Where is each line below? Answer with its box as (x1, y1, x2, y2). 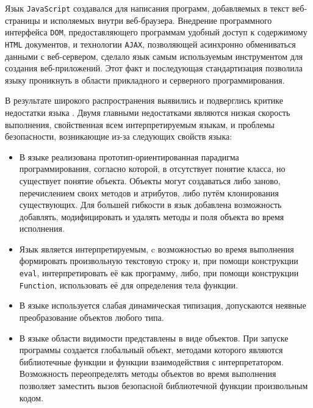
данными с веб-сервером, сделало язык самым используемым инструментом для (5, 49, 303, 62)
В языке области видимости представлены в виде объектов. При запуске (19, 331, 289, 344)
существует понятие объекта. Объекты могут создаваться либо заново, (19, 174, 281, 187)
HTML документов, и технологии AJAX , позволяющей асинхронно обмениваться (5, 37, 296, 50)
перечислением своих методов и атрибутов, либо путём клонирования (19, 186, 279, 199)
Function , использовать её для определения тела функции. (19, 278, 238, 291)
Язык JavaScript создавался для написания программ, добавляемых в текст (5, 2, 289, 14)
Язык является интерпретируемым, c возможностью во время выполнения (19, 242, 294, 255)
